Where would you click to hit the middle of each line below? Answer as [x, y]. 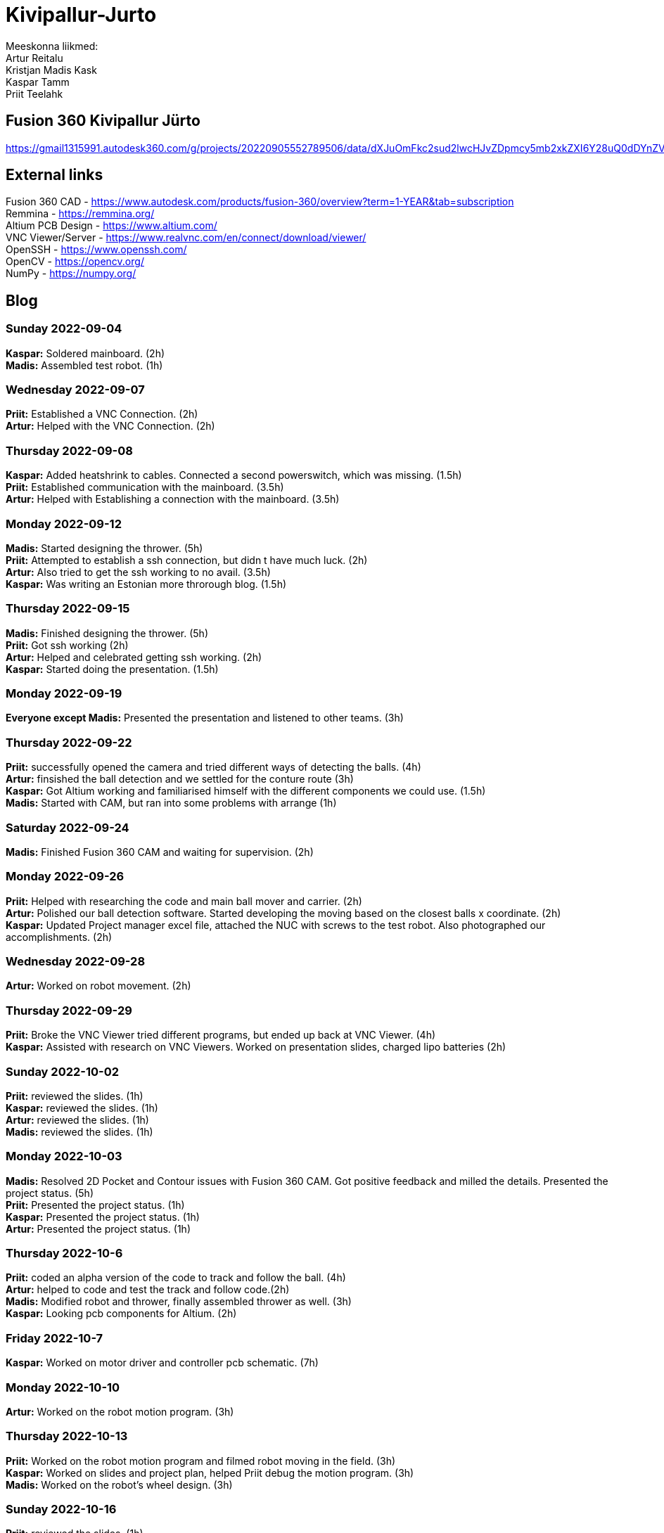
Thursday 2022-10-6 [64, 1253]
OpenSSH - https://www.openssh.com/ [96, 250]
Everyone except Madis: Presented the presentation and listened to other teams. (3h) [205, 718]
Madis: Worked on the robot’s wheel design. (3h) [119, 1484]
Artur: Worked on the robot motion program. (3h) [120, 1411]
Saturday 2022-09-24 [68, 827]
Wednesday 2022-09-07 [75, 390]
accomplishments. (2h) [59, 937]
